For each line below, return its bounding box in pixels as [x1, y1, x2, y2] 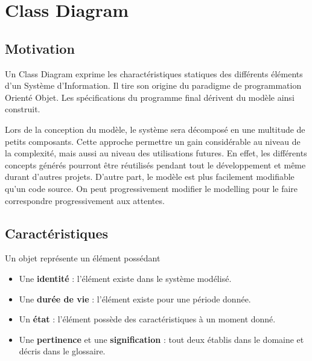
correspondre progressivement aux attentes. [5, 194, 165, 206]
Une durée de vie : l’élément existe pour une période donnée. [19, 292, 251, 305]
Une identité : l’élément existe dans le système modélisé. [19, 272, 232, 284]
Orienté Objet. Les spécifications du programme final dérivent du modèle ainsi [5, 91, 294, 103]
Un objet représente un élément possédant [5, 252, 161, 264]
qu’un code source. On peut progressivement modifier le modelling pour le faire [5, 182, 298, 194]
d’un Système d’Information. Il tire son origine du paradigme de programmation [5, 79, 302, 92]
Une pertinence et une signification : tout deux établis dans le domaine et [19, 333, 304, 345]
